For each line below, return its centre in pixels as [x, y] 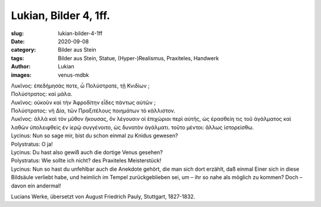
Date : [18, 41]
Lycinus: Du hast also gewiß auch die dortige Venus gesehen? [87, 152]
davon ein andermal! [36, 186]
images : [21, 75]
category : [23, 50]
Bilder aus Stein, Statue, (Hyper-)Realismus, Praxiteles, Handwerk [139, 58]
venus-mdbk [73, 75]
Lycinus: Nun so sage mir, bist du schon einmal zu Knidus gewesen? [95, 136]
